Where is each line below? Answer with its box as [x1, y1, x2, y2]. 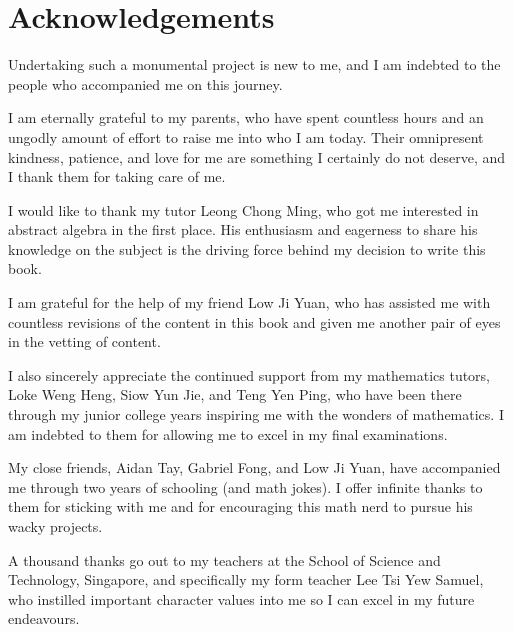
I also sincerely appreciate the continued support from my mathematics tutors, [8, 364, 491, 385]
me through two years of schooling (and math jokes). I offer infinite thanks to [8, 476, 483, 497]
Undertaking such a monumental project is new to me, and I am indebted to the [8, 54, 501, 75]
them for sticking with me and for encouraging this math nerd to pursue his [8, 496, 473, 517]
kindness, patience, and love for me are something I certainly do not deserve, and [8, 146, 506, 167]
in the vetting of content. [8, 331, 161, 352]
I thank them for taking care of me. [8, 166, 226, 187]
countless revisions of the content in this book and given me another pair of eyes [8, 311, 501, 332]
